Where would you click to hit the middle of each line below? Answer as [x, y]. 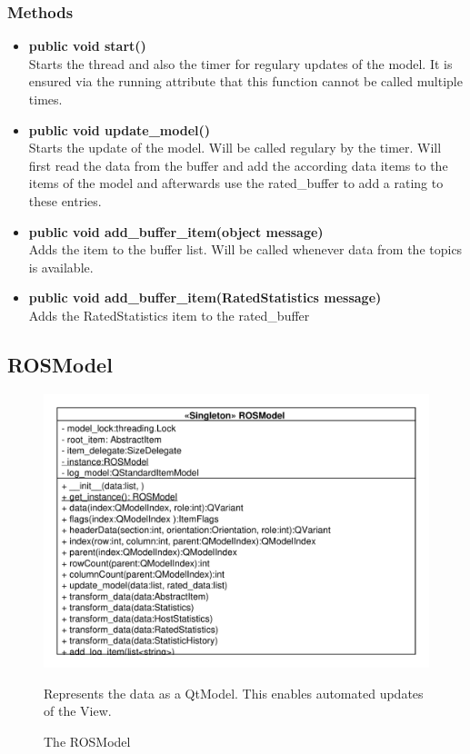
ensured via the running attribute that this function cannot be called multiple [245, 81]
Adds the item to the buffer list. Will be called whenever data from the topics [245, 249]
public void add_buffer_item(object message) [176, 231]
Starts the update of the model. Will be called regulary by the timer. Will [235, 148]
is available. [61, 267]
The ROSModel [87, 741]
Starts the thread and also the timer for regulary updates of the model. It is [240, 63]
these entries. [65, 200]
